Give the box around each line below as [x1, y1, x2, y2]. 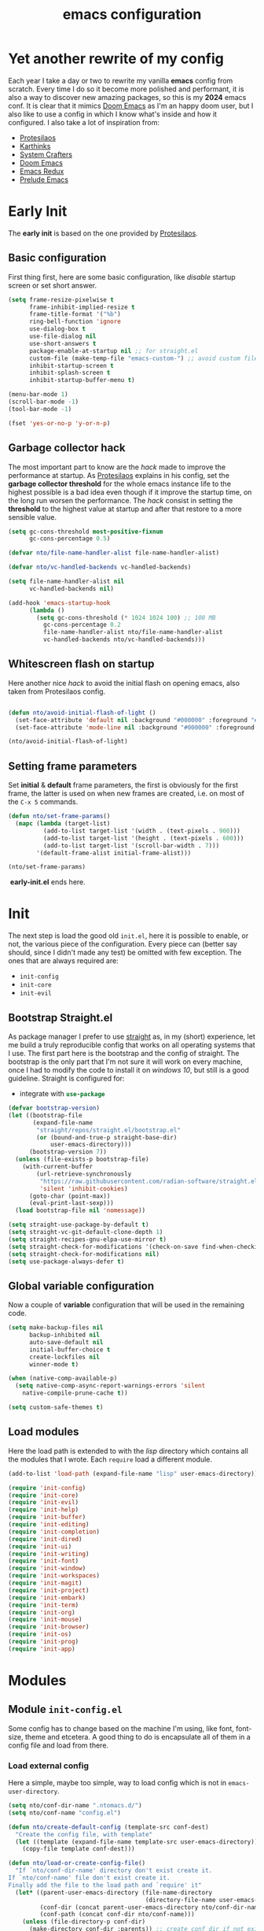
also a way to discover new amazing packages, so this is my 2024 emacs [8, 92, 247, 102]
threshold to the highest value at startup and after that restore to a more [8, 504, 242, 513]
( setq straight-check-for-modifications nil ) [8, 1250, 159, 1258]
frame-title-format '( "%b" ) [28, 310, 122, 318]
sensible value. [8, 512, 57, 521]
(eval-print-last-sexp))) [28, 1199, 114, 1207]
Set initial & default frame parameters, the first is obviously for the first [8, 780, 238, 790]
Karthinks [19, 141, 51, 150]
